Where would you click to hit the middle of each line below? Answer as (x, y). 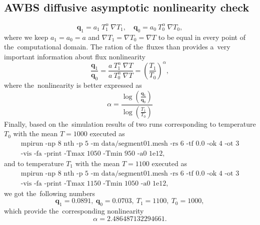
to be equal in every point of (202, 37)
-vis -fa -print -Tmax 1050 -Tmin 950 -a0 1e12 (92, 153)
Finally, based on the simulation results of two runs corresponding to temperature (130, 123)
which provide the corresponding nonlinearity (74, 210)
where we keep (26, 37)
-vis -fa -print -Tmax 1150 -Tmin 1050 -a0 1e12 (93, 183)
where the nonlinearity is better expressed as (73, 85)
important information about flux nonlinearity (75, 56)
